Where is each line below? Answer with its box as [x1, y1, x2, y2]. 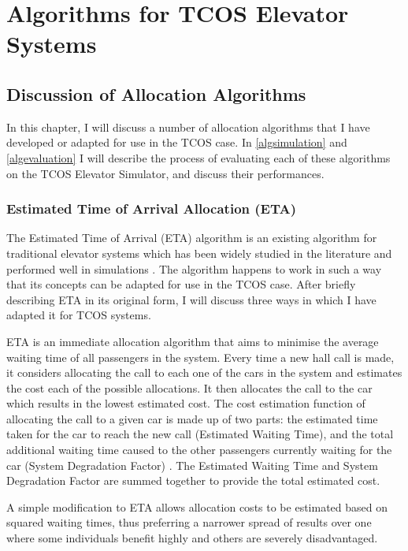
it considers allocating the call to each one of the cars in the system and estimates [6, 364, 402, 381]
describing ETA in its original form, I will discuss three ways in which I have [6, 291, 376, 307]
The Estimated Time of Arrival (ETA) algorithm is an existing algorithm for [6, 229, 377, 246]
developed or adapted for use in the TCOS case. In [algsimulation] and [6, 134, 347, 151]
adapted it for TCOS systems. [6, 307, 151, 323]
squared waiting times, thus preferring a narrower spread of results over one [6, 514, 372, 531]
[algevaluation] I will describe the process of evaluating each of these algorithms [6, 149, 391, 166]
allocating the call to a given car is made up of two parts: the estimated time [6, 410, 378, 426]
